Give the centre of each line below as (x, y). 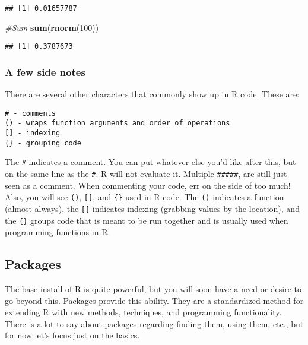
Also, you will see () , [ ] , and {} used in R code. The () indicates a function (145, 197)
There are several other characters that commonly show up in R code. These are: (152, 94)
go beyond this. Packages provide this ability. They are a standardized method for (154, 300)
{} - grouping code (43, 143)
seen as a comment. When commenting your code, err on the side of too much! (148, 185)
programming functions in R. (58, 232)
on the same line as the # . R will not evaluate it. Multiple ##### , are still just (146, 173)
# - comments (30, 113)
